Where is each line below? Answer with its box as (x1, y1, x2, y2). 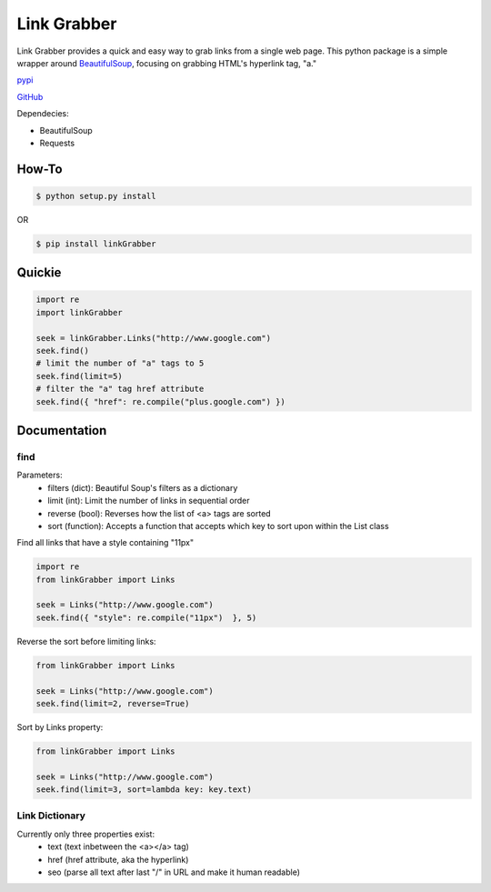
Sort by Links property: (16, 721, 104, 732)
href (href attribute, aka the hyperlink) (47, 854, 189, 865)
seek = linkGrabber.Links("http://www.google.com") (35, 333, 272, 343)
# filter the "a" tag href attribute (35, 384, 205, 395)
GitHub (16, 91, 44, 102)
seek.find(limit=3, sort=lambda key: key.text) (35, 785, 252, 795)
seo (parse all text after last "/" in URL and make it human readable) (47, 867, 300, 877)
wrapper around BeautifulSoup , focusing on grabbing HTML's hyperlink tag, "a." (16, 57, 317, 68)
